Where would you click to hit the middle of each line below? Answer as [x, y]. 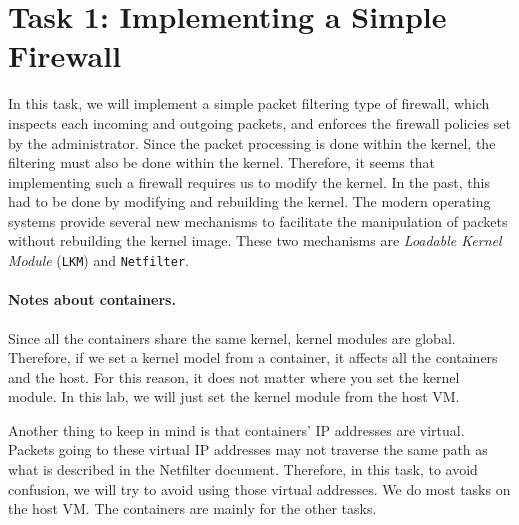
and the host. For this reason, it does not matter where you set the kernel [234, 376]
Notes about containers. [92, 299]
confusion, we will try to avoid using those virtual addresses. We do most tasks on [259, 488]
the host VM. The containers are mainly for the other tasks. [192, 508]
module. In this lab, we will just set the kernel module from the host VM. [234, 396]
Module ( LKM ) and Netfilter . [98, 260]
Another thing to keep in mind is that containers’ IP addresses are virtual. [236, 429]
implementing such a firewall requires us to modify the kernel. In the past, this [249, 181]
